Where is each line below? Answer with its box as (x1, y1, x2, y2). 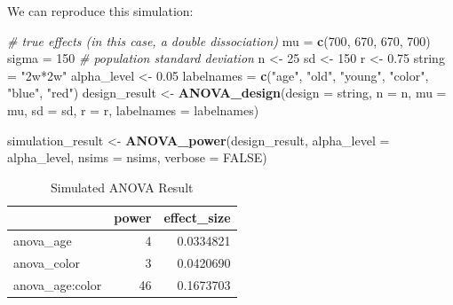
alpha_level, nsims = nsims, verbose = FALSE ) (7, 148, 267, 167)
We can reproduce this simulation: (7, 2, 194, 20)
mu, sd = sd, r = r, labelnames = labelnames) (7, 100, 259, 119)
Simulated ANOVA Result (51, 177, 194, 196)
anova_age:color (13, 275, 102, 293)
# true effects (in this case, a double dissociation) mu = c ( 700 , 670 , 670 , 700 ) (7, 31, 431, 50)
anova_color (13, 254, 81, 272)
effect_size (163, 208, 231, 227)
